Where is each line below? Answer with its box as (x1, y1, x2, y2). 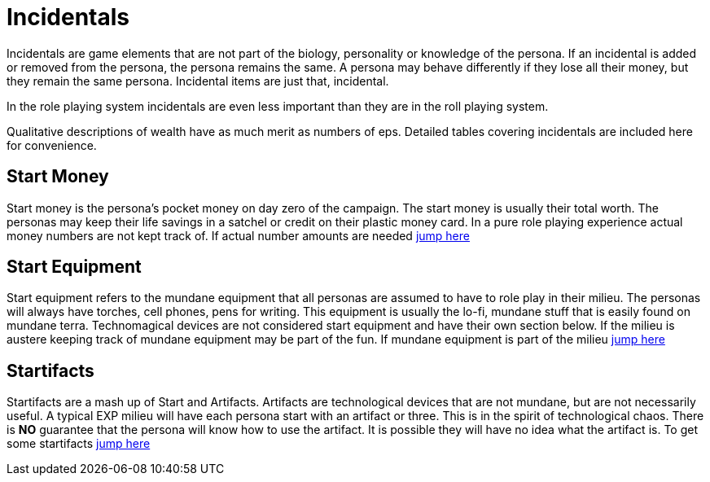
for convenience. (7, 138, 97, 152)
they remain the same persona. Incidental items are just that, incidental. (7, 73, 389, 88)
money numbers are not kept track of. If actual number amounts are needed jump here (7, 228, 470, 243)
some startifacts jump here (7, 436, 151, 451)
